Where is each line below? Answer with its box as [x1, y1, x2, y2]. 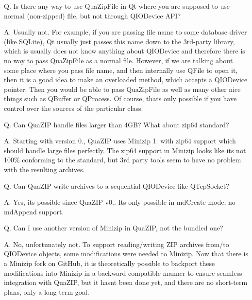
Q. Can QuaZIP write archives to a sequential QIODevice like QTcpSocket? [4, 180, 229, 191]
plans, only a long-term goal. [4, 286, 89, 297]
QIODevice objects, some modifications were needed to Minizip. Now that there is [4, 248, 248, 259]
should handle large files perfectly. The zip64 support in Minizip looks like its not [4, 145, 246, 155]
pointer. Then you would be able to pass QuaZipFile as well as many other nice [4, 84, 241, 94]
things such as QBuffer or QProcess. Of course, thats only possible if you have [4, 93, 237, 104]
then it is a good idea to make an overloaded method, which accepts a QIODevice [4, 74, 248, 85]
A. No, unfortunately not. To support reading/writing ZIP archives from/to [4, 239, 229, 249]
